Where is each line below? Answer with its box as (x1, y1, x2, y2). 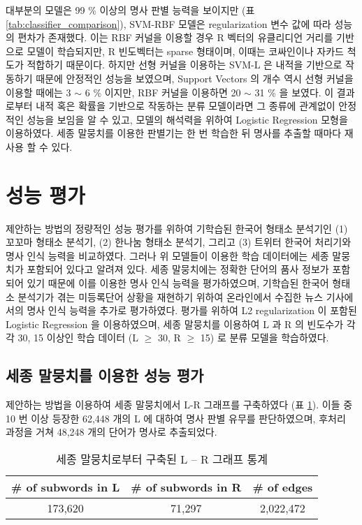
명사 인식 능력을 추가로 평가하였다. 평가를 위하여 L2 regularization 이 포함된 (27, 303, 357, 318)
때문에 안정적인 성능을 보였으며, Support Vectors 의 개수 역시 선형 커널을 (36, 71, 354, 85)
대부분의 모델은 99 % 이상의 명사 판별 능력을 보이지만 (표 (6, 3, 255, 17)
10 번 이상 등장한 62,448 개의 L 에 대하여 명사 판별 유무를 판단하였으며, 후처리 (6, 411, 346, 425)
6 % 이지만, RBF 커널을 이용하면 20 (85, 84, 241, 99)
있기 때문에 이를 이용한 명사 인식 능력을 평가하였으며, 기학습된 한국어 (27, 276, 329, 290)
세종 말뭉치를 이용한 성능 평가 (6, 364, 204, 386)
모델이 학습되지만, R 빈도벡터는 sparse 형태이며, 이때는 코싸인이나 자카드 (27, 43, 344, 58)
